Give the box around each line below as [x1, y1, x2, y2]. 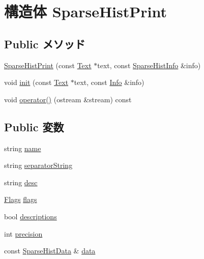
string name [4, 142, 41, 153]
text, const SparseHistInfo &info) [97, 60, 201, 70]
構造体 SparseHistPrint [4, 1, 167, 22]
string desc [4, 177, 38, 187]
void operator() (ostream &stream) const [4, 94, 132, 104]
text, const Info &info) [74, 77, 144, 88]
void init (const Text [4, 77, 69, 88]
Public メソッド [4, 36, 85, 51]
